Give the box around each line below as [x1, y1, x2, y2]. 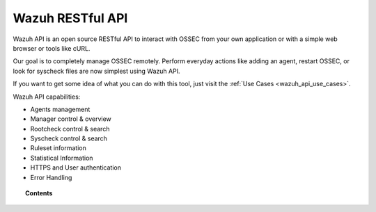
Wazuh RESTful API [13, 10, 128, 26]
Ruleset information [30, 144, 86, 152]
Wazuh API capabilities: [13, 92, 81, 101]
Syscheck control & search [30, 134, 108, 142]
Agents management [30, 105, 91, 113]
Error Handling [30, 173, 72, 181]
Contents [25, 189, 53, 197]
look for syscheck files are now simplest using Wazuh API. [13, 67, 180, 75]
